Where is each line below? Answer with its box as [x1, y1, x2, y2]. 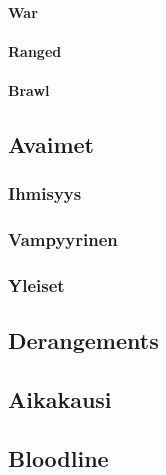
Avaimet [8, 128, 94, 159]
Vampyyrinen [8, 227, 118, 252]
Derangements [8, 325, 159, 356]
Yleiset [8, 272, 65, 297]
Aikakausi [8, 384, 112, 415]
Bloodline [8, 442, 109, 473]
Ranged [8, 40, 62, 61]
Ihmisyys [8, 181, 82, 206]
